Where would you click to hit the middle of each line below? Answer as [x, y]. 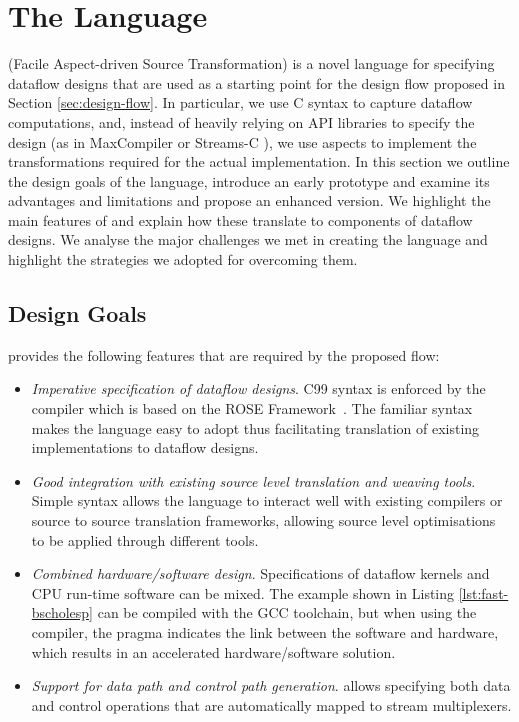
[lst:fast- [483, 592]
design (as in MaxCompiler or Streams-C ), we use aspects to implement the [242, 141]
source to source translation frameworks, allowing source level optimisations [263, 520]
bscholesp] [62, 612]
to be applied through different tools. [145, 539]
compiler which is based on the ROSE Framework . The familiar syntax [252, 408]
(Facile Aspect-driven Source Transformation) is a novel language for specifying [251, 63]
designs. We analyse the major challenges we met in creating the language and [248, 239]
